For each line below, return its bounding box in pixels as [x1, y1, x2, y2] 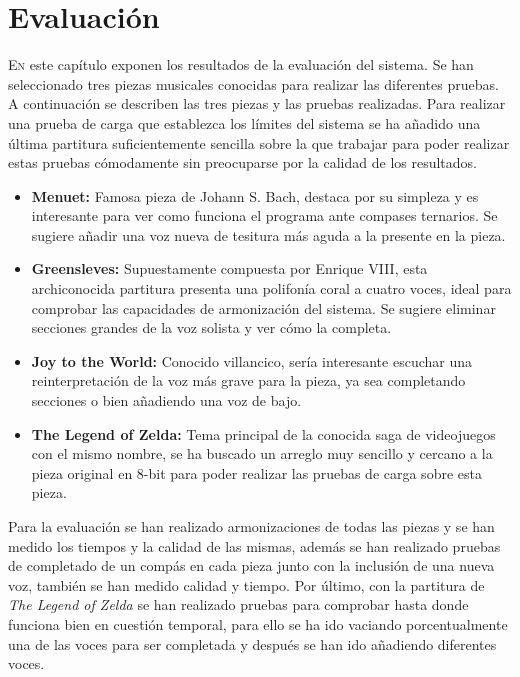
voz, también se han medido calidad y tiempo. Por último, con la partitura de [8, 574, 485, 595]
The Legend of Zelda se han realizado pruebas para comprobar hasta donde [8, 594, 469, 615]
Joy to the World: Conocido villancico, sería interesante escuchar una [31, 350, 473, 371]
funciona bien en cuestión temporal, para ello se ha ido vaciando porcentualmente [8, 613, 508, 634]
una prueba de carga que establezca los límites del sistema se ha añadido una [8, 112, 481, 133]
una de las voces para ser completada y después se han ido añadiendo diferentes [8, 633, 497, 654]
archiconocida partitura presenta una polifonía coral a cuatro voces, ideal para [31, 278, 512, 299]
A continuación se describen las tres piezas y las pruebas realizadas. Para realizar [8, 93, 506, 114]
